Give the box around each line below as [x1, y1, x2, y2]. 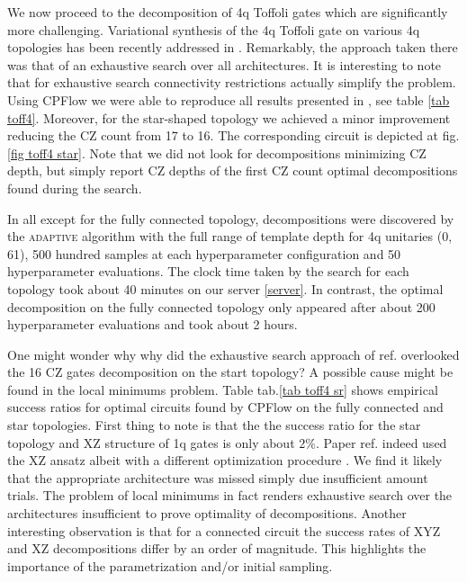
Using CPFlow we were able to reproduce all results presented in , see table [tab [7, 90, 450, 109]
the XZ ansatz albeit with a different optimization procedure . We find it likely [7, 451, 443, 470]
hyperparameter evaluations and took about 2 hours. [7, 315, 298, 334]
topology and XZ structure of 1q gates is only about [7, 433, 295, 452]
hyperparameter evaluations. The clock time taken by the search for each [7, 262, 409, 281]
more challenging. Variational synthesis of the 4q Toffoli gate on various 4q [7, 20, 420, 39]
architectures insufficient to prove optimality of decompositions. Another [7, 504, 407, 523]
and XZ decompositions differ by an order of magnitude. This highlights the [7, 539, 427, 558]
